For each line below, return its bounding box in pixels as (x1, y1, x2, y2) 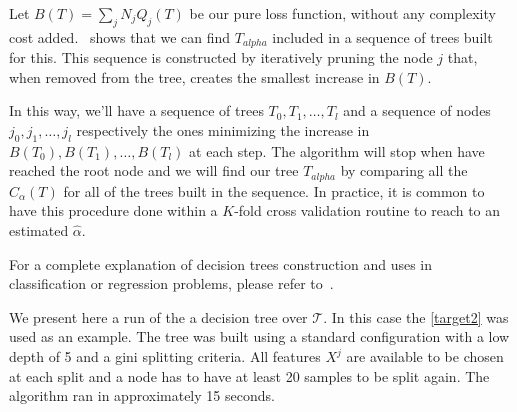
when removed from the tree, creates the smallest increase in (9, 66, 380, 87)
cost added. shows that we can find (9, 26, 231, 47)
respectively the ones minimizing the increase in (76, 120, 370, 141)
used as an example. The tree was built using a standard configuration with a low (9, 326, 510, 347)
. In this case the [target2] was (323, 306, 509, 327)
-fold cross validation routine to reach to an (234, 200, 501, 221)
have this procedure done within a (9, 200, 218, 221)
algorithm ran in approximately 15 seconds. (9, 385, 275, 406)
